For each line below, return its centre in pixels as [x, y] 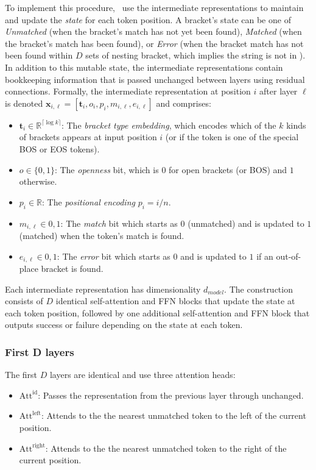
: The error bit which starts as [114, 256]
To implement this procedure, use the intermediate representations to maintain [154, 7]
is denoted [24, 103]
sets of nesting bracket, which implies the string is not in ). [195, 55]
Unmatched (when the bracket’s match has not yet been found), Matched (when [153, 31]
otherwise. [38, 181]
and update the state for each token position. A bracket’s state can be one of [148, 19]
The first [21, 375]
